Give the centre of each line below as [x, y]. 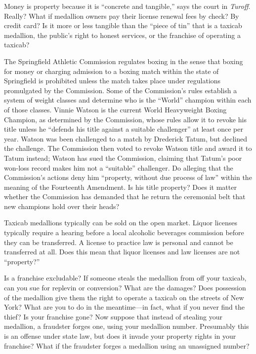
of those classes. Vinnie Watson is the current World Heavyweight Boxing [115, 109]
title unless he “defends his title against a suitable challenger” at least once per [124, 129]
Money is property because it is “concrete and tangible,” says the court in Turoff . [127, 6]
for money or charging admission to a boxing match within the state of [111, 71]
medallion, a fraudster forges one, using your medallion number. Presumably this [127, 326]
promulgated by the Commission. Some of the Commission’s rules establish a [121, 90]
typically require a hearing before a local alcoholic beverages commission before [124, 232]
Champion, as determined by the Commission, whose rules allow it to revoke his [125, 119]
